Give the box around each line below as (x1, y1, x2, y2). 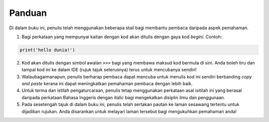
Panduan (9, 7, 47, 18)
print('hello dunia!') (19, 47, 75, 53)
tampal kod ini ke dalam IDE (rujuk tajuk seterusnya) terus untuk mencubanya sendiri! (21, 67, 197, 73)
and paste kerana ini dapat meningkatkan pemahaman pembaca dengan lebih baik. (21, 81, 193, 87)
